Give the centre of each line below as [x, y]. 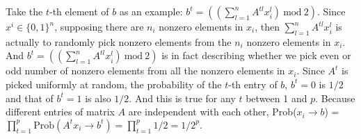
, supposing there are [99, 26]
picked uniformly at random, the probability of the [114, 84]
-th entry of [253, 84]
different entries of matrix [60, 112]
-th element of [79, 11]
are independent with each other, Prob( [212, 112]
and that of [30, 98]
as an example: [151, 11]
